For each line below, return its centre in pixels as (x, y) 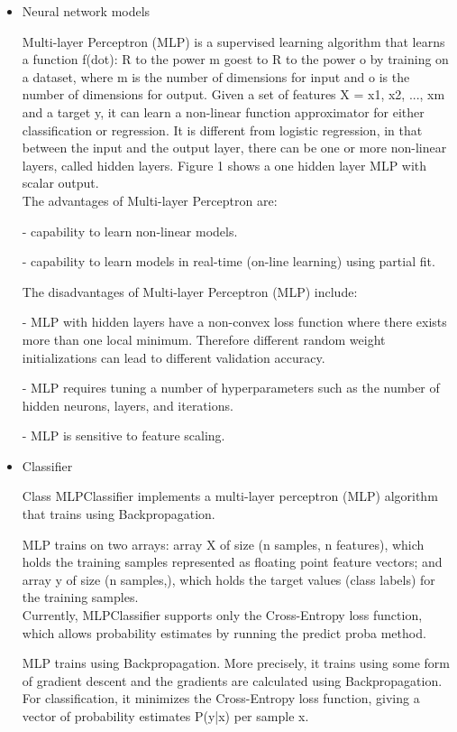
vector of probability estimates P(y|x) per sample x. (165, 716)
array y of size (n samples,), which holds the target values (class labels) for (228, 579)
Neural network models (86, 11)
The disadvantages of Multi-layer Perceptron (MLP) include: (190, 291)
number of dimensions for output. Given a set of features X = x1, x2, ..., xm (233, 94)
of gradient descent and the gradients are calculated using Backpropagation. (232, 680)
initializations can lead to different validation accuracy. (174, 357)
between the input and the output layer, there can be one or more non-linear (234, 148)
